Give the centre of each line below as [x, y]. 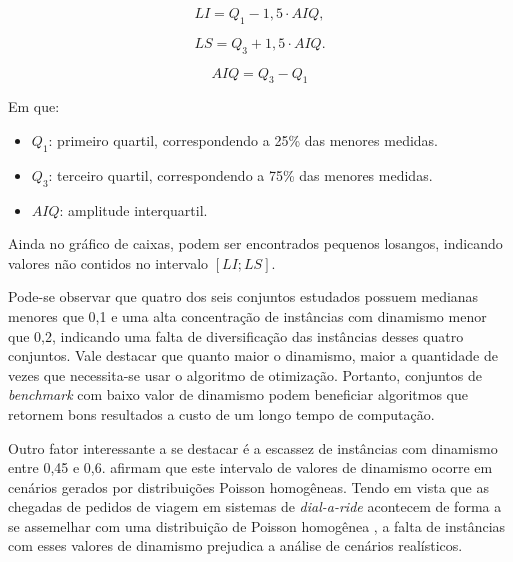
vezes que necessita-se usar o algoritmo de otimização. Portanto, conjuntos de [245, 374]
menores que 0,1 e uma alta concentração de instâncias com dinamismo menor [247, 315]
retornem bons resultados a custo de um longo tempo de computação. [221, 413]
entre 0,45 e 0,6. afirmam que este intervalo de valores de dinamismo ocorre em [250, 467]
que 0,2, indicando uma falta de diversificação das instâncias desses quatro [236, 335]
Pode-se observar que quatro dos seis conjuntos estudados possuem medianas [243, 296]
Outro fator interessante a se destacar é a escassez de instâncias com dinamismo [253, 447]
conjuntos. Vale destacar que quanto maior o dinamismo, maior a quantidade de [253, 355]
